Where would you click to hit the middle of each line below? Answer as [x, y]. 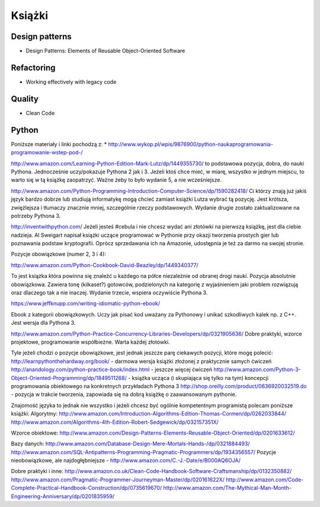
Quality [25, 99]
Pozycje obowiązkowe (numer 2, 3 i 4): [59, 254]
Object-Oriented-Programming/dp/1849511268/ [69, 378]
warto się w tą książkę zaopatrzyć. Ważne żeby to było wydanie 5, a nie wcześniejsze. [116, 180]
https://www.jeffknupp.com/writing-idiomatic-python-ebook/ [85, 303]
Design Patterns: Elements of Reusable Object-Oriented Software [105, 51]
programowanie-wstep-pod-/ [47, 153]
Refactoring [33, 67]
